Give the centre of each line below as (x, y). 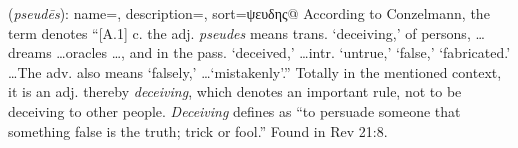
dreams (30, 52)
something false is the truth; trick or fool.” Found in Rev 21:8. (198, 130)
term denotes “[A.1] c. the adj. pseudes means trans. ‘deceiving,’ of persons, (239, 32)
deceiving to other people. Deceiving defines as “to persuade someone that (234, 110)
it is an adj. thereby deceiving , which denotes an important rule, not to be (235, 91)
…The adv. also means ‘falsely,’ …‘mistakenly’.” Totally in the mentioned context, (255, 71)
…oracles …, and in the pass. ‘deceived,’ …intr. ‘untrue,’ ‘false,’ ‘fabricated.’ (283, 52)
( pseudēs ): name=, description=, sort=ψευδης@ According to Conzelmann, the (249, 13)
